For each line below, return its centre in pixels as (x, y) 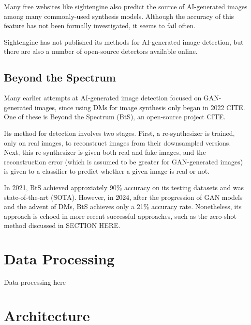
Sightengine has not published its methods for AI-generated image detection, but (124, 41)
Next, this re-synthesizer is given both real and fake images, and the (105, 152)
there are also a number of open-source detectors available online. (101, 51)
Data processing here (35, 282)
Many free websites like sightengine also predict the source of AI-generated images (126, 6)
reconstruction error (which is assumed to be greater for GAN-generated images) (124, 161)
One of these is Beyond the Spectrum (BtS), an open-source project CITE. (115, 117)
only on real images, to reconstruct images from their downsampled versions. (118, 142)
